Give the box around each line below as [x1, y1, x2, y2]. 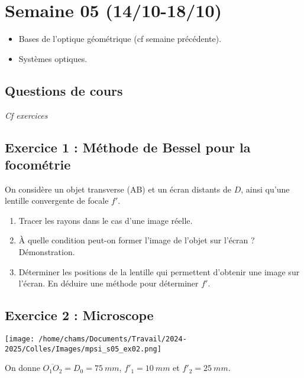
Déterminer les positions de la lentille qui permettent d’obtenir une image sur [18, 265, 300, 278]
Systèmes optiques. [18, 52, 88, 64]
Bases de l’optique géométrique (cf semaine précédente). [18, 32, 222, 45]
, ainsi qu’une [241, 183, 290, 195]
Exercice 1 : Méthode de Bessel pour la [5, 138, 251, 156]
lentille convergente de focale [5, 194, 109, 207]
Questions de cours [5, 81, 123, 99]
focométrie [5, 155, 71, 173]
